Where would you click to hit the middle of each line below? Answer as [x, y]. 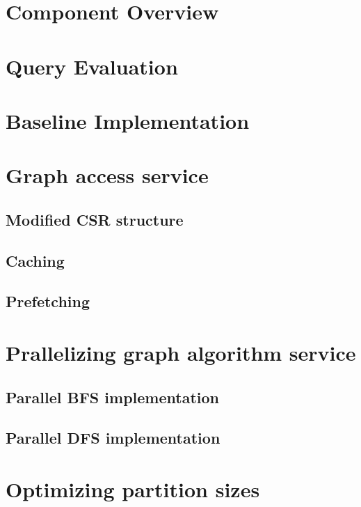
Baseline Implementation [128, 120]
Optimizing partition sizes [133, 489]
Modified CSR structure [95, 219]
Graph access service [107, 175]
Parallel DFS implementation [113, 438]
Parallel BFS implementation [112, 397]
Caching [35, 260]
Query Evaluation [92, 66]
